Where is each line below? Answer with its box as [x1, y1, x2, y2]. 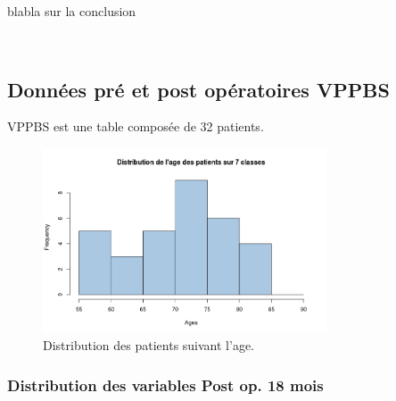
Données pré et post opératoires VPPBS [7, 75, 390, 103]
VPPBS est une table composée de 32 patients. [7, 117, 264, 136]
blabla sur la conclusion [7, 2, 136, 20]
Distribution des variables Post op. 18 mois [7, 373, 324, 396]
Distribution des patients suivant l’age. [43, 336, 255, 355]
